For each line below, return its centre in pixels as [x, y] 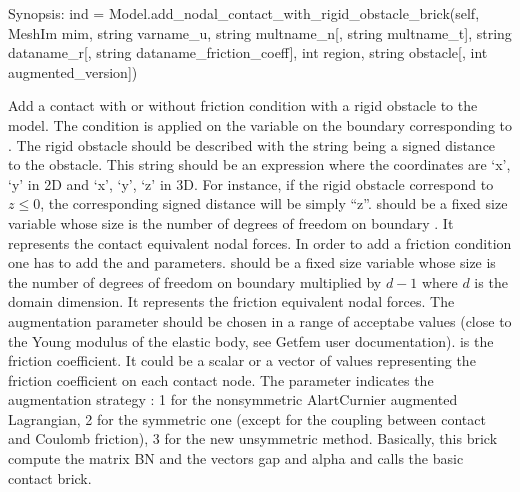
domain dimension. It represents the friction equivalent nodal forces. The [231, 301]
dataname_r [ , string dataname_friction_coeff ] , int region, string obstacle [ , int [248, 52]
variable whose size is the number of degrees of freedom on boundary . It [231, 222]
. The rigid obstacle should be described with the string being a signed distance [252, 144]
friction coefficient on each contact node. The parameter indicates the [221, 379]
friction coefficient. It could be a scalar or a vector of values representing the [242, 360]
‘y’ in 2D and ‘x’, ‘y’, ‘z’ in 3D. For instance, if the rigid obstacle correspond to [251, 183]
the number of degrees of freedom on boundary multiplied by [195, 281]
